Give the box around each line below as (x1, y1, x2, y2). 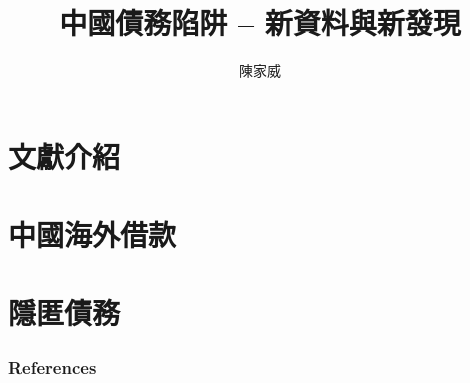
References (8, 354, 97, 379)
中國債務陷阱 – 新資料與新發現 (59, 2, 461, 43)
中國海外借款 (8, 214, 177, 255)
